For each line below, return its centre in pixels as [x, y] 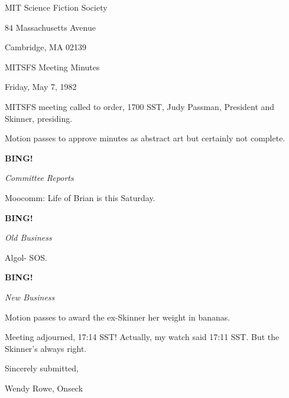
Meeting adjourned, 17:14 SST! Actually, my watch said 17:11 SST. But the [142, 337]
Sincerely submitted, [42, 368]
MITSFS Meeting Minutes [52, 67]
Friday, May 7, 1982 [41, 87]
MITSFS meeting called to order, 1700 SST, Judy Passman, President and [140, 106]
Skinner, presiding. [39, 118]
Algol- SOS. [26, 257]
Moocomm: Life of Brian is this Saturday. [80, 197]
